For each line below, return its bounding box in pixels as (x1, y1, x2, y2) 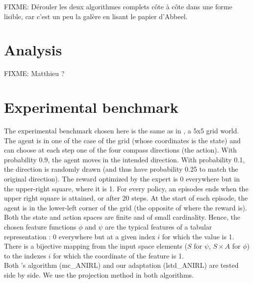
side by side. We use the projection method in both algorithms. (4, 269, 194, 280)
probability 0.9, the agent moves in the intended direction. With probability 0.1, (4, 154, 245, 164)
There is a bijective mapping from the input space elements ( (4, 241, 187, 251)
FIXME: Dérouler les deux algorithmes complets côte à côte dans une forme (4, 1, 232, 11)
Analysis (4, 40, 62, 60)
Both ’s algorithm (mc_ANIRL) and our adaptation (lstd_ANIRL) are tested (4, 260, 239, 270)
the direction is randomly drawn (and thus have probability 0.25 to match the (4, 164, 238, 174)
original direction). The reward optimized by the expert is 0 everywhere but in (4, 174, 240, 183)
